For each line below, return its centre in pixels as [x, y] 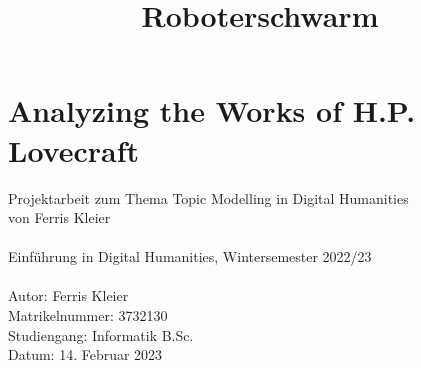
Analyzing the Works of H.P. [212, 110]
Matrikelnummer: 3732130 [88, 315]
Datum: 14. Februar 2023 [85, 354]
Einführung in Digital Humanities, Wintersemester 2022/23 [190, 256]
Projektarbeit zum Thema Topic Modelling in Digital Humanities [208, 197]
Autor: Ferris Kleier [68, 295]
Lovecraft [74, 149]
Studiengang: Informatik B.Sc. [101, 334]
